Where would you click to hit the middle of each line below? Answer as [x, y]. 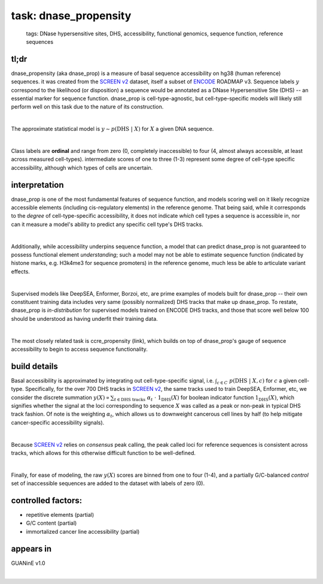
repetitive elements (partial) [60, 515]
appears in [31, 549]
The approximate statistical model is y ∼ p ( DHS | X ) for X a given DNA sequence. [112, 129]
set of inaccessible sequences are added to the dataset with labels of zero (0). [108, 483]
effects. [20, 271]
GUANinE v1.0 [28, 563]
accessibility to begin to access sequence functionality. [79, 349]
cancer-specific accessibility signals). [58, 422]
